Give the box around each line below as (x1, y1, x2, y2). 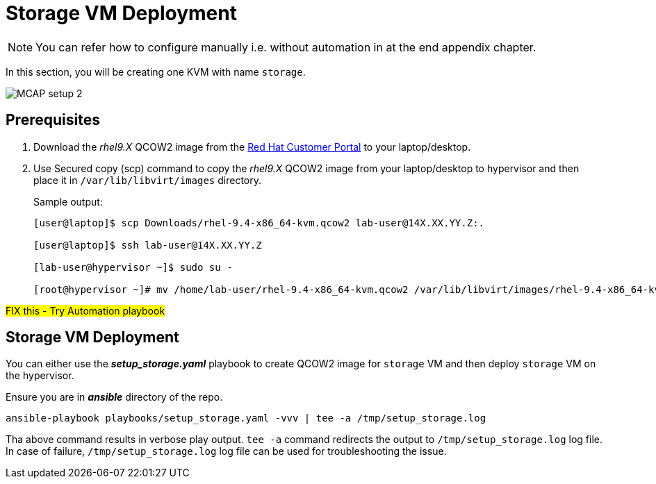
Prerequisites (6, 111, 100, 129)
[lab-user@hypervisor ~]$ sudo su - (33, 261, 233, 273)
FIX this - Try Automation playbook (6, 304, 165, 317)
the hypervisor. (6, 369, 74, 382)
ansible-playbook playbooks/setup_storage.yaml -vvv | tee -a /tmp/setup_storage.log (6, 412, 486, 424)
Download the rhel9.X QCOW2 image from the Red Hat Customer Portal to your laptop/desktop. (33, 140, 471, 153)
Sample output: (33, 195, 103, 208)
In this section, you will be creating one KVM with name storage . (6, 65, 306, 78)
